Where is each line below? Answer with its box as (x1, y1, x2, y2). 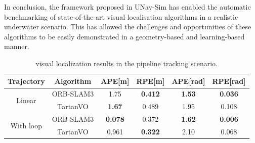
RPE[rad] (212, 75, 246, 86)
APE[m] (101, 75, 130, 86)
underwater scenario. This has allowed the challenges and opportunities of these (4, 21, 251, 32)
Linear (16, 94, 36, 105)
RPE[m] (136, 75, 165, 86)
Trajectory (8, 75, 45, 86)
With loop (10, 120, 42, 130)
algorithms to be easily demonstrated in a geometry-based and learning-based (4, 31, 245, 41)
